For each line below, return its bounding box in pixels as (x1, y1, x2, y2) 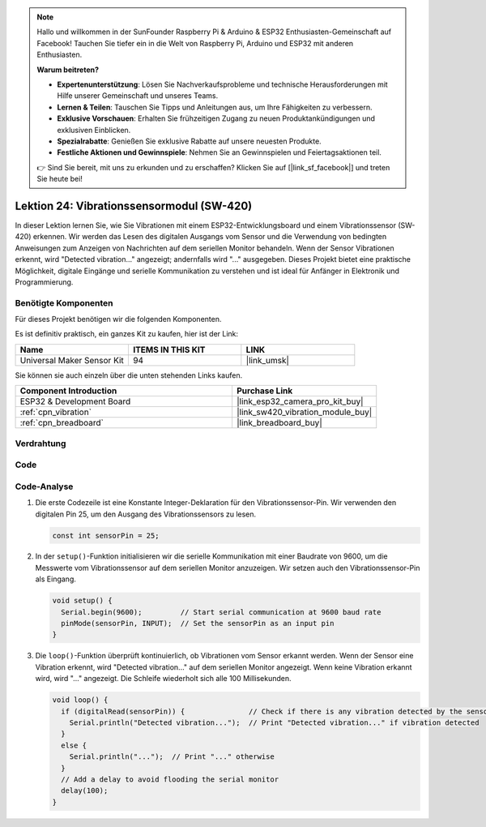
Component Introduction (19, 385, 117, 396)
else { (61, 740, 87, 750)
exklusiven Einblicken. (57, 125, 131, 135)
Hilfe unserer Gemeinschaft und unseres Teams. (57, 91, 219, 101)
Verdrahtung (15, 438, 66, 449)
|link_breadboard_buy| (236, 418, 323, 429)
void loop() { (52, 696, 109, 705)
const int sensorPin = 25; (52, 531, 160, 540)
